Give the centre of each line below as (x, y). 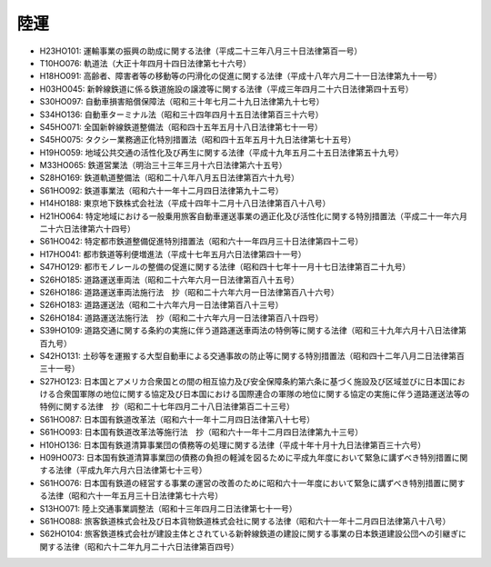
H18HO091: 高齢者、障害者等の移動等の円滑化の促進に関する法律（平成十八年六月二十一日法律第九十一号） (241, 76)
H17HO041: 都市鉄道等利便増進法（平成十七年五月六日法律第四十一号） (173, 254)
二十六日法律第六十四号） (87, 229)
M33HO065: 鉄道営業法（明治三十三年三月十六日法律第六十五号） (163, 165)
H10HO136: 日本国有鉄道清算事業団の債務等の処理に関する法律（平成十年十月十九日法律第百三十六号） (233, 444)
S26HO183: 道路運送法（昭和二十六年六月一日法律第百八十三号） (161, 305)
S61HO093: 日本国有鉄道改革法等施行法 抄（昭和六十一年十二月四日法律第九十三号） (201, 433)
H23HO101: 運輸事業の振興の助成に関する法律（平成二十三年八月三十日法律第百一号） (201, 51)
